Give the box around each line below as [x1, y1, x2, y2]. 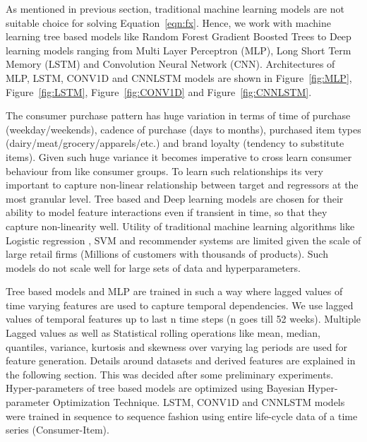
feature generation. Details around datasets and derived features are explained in [6, 353, 356, 368]
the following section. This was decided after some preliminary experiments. [6, 366, 334, 381]
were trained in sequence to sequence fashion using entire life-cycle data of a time [6, 408, 358, 423]
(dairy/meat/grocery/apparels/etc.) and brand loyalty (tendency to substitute [6, 136, 344, 150]
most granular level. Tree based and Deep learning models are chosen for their [6, 191, 344, 205]
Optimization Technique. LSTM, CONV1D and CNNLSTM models [52, 395, 345, 410]
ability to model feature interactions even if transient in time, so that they [6, 205, 327, 220]
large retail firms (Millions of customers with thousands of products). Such [6, 246, 328, 261]
